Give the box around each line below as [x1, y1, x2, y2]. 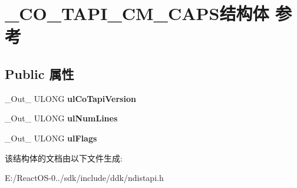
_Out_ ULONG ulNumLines [5, 112, 118, 124]
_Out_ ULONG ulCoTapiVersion [5, 92, 136, 104]
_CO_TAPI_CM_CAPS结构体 [5, 1, 269, 25]
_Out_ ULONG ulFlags [5, 131, 97, 144]
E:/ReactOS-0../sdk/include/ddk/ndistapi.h [5, 171, 164, 184]
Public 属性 [5, 64, 74, 83]
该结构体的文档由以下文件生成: [5, 151, 123, 164]
